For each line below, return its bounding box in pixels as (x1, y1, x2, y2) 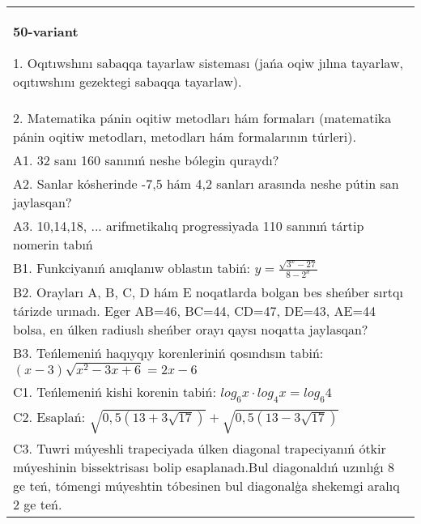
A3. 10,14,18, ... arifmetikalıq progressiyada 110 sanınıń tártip (13, 216, 364, 235)
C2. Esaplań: (13, 407, 86, 426)
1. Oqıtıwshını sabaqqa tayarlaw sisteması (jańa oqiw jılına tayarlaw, (13, 53, 403, 72)
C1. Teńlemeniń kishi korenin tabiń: (13, 381, 216, 401)
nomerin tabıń (13, 235, 93, 253)
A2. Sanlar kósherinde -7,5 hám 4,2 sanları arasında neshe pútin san (13, 174, 399, 193)
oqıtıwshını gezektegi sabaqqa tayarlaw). (13, 72, 242, 91)
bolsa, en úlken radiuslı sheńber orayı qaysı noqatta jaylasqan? (13, 320, 368, 339)
